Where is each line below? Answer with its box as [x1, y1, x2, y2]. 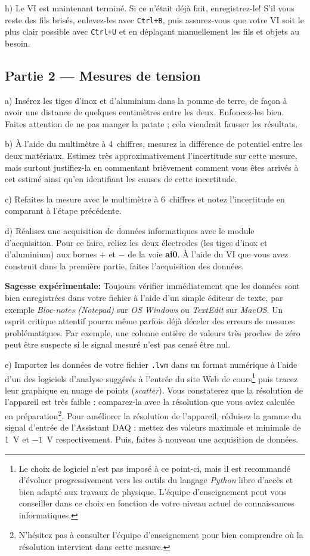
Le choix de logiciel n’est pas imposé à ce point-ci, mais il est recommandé [18, 462, 290, 474]
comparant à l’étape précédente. [5, 204, 122, 217]
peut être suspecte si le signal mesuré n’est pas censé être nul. [5, 338, 231, 351]
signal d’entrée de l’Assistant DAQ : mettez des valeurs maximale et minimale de [5, 421, 301, 434]
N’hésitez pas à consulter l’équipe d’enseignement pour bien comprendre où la [18, 529, 303, 541]
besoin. [5, 36, 30, 49]
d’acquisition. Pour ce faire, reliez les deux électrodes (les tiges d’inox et [5, 236, 268, 248]
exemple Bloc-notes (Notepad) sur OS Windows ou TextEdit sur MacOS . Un [5, 303, 283, 315]
